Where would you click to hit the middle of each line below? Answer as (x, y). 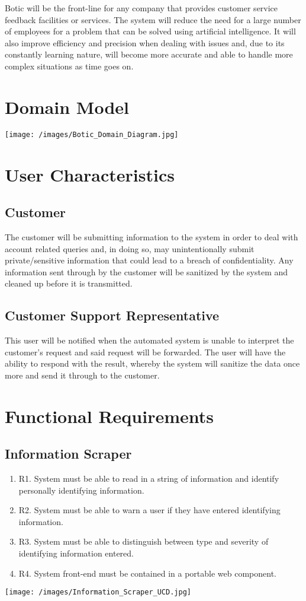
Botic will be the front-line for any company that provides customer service (141, 8)
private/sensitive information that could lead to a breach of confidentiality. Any (149, 260)
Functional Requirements (109, 416)
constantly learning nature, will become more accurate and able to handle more (149, 54)
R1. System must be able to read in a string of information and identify (149, 478)
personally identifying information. (81, 490)
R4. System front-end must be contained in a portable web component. (147, 573)
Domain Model (67, 106)
